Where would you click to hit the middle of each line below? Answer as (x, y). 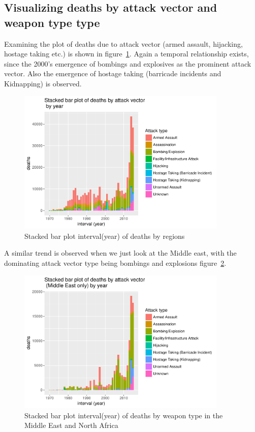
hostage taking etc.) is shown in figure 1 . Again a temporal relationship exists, (126, 54)
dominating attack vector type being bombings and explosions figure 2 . (115, 263)
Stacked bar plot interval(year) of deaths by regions (105, 236)
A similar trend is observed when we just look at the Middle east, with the (120, 253)
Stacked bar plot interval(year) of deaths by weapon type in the (124, 415)
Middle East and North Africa (71, 425)
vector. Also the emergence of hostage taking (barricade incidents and (113, 73)
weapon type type (52, 22)
